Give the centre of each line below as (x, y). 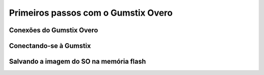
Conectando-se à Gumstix (50, 46)
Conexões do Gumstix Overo (54, 30)
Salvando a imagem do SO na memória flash (77, 62)
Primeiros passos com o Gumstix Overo (91, 13)
